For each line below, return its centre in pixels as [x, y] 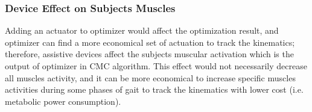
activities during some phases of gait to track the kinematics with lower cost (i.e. [154, 89]
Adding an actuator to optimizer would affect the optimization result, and [142, 30]
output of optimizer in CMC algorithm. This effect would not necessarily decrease [156, 66]
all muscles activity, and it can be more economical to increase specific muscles [150, 77]
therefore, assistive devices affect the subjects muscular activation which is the [149, 54]
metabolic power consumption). [63, 101]
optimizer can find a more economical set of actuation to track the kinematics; [150, 42]
